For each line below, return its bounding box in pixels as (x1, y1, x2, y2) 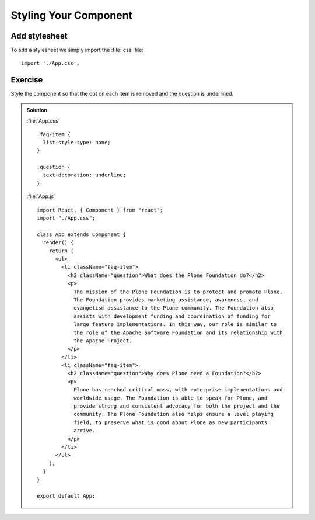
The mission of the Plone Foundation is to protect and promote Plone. (73, 288, 283, 295)
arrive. (73, 427, 96, 434)
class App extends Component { (37, 231, 127, 238)
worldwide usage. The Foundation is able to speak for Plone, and (73, 394, 268, 401)
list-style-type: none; (43, 139, 111, 145)
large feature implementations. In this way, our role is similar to (73, 321, 277, 328)
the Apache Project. (73, 337, 132, 344)
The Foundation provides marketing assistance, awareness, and (73, 296, 258, 303)
